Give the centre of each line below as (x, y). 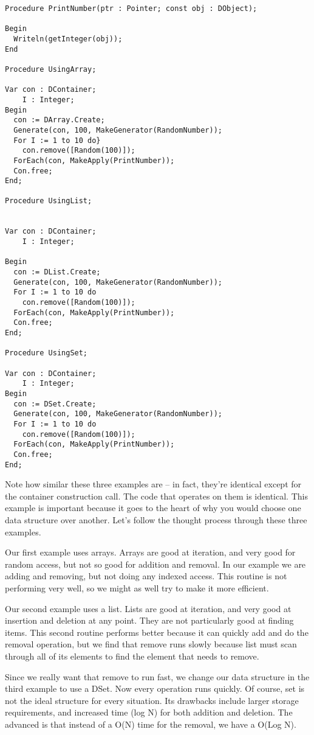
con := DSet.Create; (55, 404)
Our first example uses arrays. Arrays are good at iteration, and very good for (150, 552)
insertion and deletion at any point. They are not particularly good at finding (149, 620)
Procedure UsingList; (49, 201)
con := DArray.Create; (59, 120)
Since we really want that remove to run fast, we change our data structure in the (157, 676)
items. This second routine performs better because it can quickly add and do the (157, 632)
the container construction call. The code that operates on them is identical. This (156, 496)
